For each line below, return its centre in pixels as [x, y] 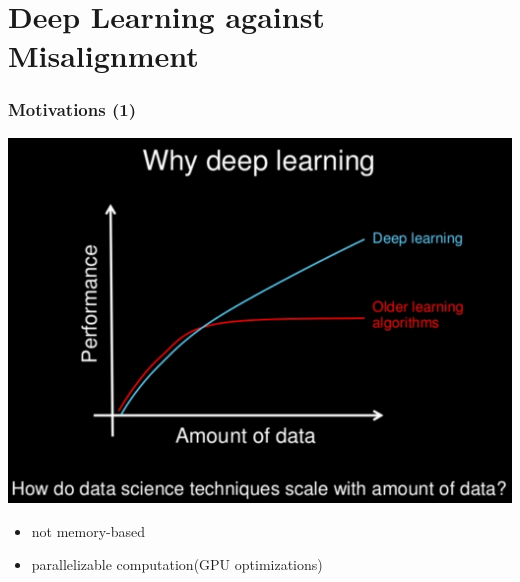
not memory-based [88, 530]
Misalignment [103, 55]
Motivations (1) [72, 109]
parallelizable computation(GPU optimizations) [177, 564]
